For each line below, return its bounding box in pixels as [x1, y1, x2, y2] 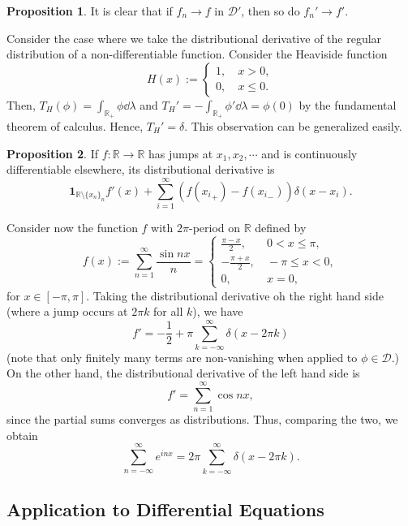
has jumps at [148, 144, 213, 162]
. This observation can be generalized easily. [184, 117, 402, 134]
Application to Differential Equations [6, 496, 324, 521]
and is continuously [261, 144, 358, 162]
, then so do [241, 2, 300, 19]
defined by [255, 218, 307, 235]
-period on [189, 218, 241, 235]
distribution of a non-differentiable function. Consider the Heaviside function [6, 45, 388, 63]
